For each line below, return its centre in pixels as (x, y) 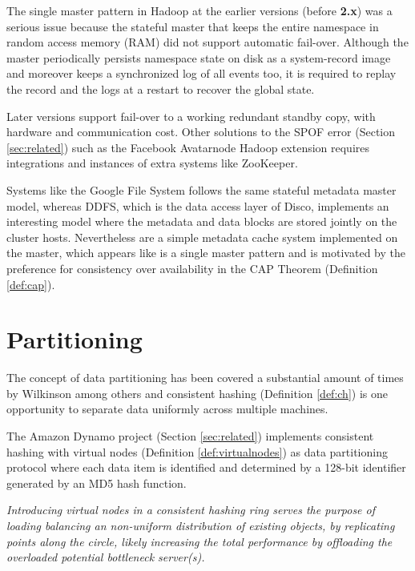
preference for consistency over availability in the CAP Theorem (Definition (192, 268)
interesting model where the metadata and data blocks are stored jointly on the (202, 221)
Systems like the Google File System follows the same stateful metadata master (201, 189)
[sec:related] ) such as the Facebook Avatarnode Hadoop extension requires (188, 147)
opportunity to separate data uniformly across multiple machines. (167, 409)
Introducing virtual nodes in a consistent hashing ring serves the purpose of (191, 510)
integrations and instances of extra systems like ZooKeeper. (152, 163)
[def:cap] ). (31, 284)
